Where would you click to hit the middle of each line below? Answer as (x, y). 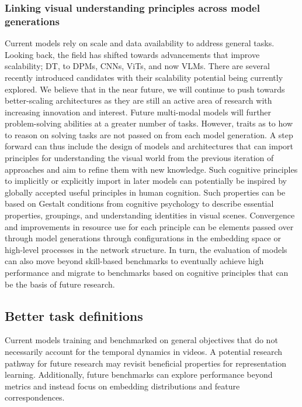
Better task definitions (74, 315)
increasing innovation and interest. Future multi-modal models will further (138, 112)
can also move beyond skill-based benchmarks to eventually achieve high (134, 261)
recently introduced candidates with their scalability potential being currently (144, 77)
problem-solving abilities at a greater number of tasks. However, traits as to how (149, 123)
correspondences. (35, 397)
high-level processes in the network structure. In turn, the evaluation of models (146, 249)
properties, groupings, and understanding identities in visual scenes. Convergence (150, 215)
